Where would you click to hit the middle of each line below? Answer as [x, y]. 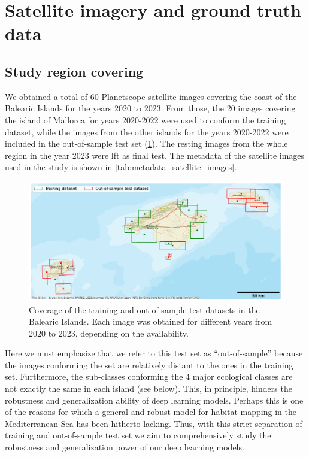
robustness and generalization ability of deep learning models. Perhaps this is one [154, 400]
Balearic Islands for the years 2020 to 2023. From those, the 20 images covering [150, 108]
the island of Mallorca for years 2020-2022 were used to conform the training [146, 119]
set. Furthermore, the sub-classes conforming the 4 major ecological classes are [149, 376]
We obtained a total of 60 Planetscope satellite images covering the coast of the [151, 96]
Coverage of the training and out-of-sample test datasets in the [144, 309]
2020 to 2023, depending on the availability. [109, 333]
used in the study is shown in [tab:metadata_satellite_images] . [121, 167]
